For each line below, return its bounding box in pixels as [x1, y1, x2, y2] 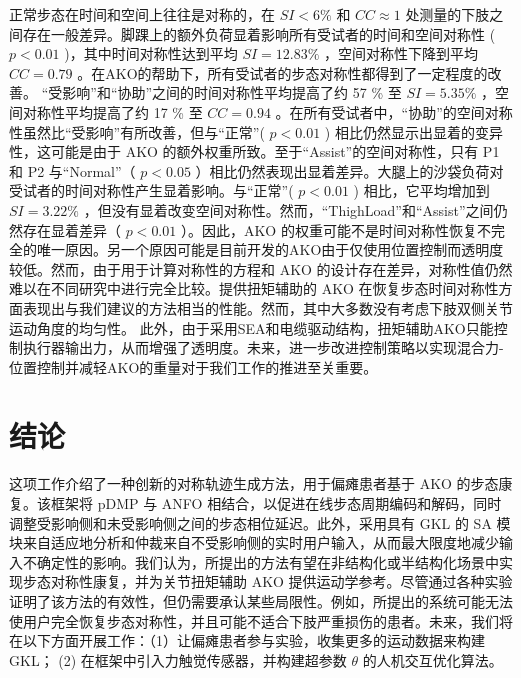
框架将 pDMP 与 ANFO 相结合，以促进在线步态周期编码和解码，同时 [50, 493, 502, 513]
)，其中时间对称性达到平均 [64, 43, 238, 64]
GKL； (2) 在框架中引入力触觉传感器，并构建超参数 [9, 649, 347, 670]
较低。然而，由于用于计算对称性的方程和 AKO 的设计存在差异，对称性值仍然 [9, 258, 513, 279]
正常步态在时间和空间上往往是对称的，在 [9, 4, 275, 24]
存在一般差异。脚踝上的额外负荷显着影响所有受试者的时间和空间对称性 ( [22, 23, 496, 44]
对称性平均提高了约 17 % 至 [22, 101, 203, 122]
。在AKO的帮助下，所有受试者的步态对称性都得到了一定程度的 [77, 62, 488, 83]
